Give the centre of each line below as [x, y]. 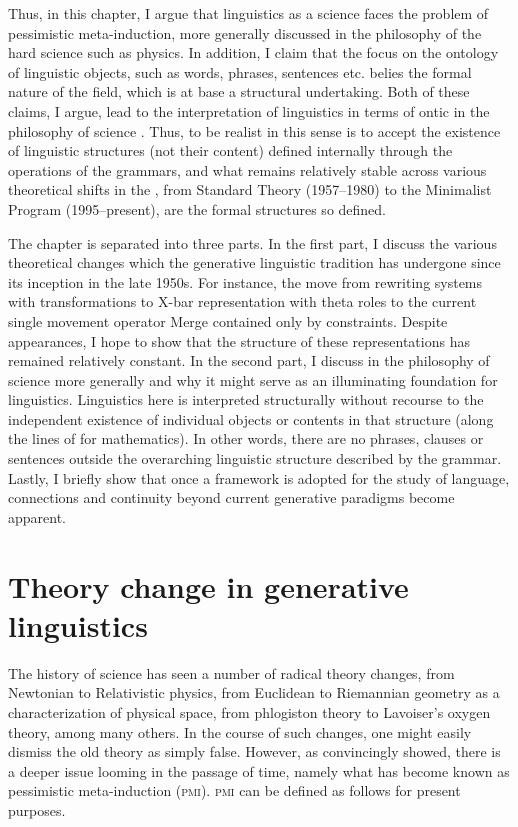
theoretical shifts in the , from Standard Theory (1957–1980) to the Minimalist [250, 189]
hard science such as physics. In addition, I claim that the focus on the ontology [253, 52]
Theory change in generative [208, 585]
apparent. [37, 516]
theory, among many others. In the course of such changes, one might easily [240, 731]
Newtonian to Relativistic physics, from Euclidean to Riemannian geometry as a [254, 692]
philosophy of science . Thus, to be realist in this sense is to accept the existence [254, 130]
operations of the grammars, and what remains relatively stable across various [247, 169]
